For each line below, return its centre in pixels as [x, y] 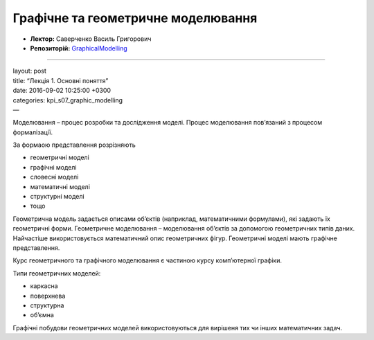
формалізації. [33, 132]
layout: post [29, 71]
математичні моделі [60, 186]
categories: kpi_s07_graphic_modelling [68, 100]
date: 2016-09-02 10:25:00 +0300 [62, 91]
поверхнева [48, 296]
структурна [47, 305]
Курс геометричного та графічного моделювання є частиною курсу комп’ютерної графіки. [147, 260]
